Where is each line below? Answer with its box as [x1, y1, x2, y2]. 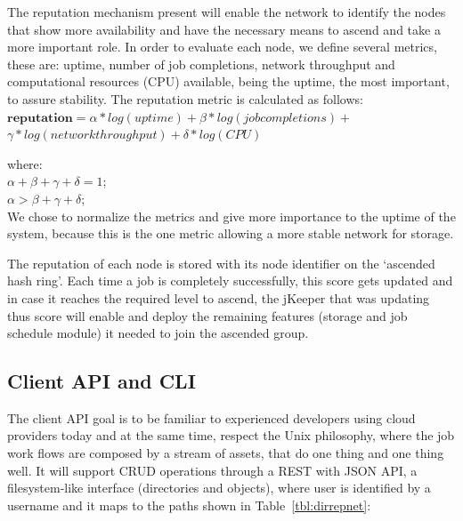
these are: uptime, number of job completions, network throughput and [7, 54, 395, 73]
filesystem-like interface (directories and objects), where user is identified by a [7, 478, 431, 497]
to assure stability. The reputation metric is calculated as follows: [7, 89, 363, 108]
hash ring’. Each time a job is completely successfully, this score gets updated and [7, 271, 453, 290]
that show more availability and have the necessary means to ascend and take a [7, 20, 441, 38]
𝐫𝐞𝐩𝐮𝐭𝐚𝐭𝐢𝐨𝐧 [7, 111, 73, 124]
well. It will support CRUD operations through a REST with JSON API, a [7, 461, 418, 479]
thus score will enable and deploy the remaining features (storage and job [7, 306, 408, 325]
